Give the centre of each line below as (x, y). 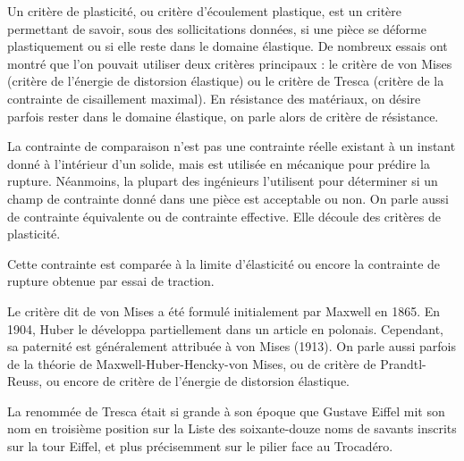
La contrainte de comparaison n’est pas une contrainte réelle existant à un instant (232, 146)
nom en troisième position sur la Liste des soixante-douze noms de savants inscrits (232, 428)
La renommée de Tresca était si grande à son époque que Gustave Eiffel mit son (226, 411)
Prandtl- (403, 363)
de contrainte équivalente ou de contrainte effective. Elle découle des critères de (224, 216)
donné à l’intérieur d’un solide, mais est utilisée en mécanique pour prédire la (219, 163)
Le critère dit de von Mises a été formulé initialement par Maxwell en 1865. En (224, 310)
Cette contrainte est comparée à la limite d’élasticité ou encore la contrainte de (224, 263)
